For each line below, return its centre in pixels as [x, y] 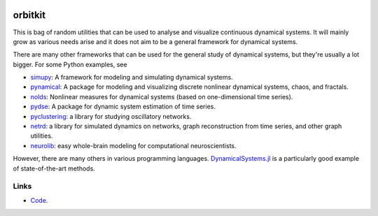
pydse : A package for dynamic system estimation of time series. [123, 107]
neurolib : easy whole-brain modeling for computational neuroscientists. [134, 145]
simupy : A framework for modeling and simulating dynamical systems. [132, 78]
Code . [39, 200]
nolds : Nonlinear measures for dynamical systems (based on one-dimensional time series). [162, 96]
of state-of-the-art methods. [54, 168]
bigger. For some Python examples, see [70, 64]
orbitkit [29, 15]
